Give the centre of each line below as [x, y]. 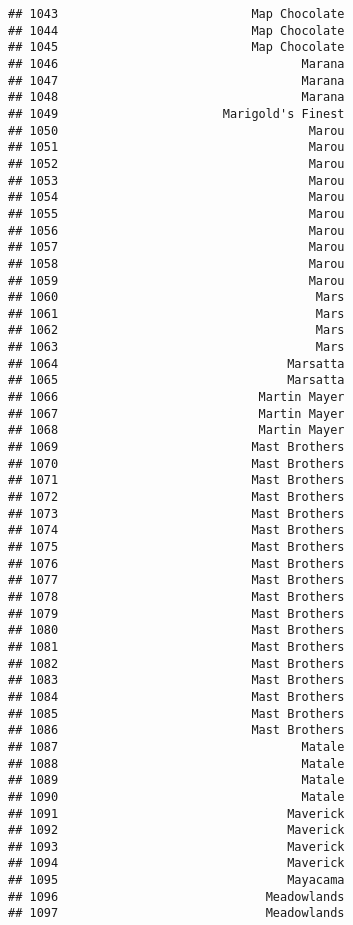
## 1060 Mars [176, 297]
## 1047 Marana [176, 80]
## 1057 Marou [176, 247]
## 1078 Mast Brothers [176, 596]
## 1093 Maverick [176, 846]
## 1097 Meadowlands [176, 913]
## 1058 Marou [176, 263]
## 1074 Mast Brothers [176, 530]
